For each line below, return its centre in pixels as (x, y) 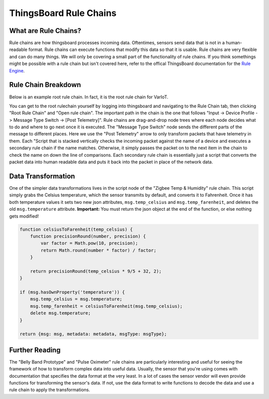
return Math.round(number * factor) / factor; (98, 250)
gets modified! (24, 216)
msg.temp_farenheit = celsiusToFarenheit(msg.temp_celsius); (106, 306)
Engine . (17, 70)
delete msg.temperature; (61, 313)
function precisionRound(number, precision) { (88, 236)
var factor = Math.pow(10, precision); (89, 243)
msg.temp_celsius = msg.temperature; (76, 299)
